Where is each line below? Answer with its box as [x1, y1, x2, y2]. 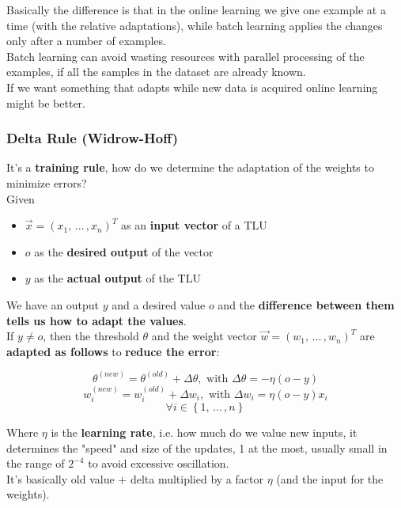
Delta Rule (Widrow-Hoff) [6, 128, 179, 148]
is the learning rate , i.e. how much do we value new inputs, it [51, 423, 357, 440]
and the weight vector [151, 328, 257, 344]
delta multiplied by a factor [130, 470, 263, 487]
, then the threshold [43, 328, 139, 344]
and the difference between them [218, 296, 395, 313]
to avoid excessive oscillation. [88, 455, 229, 472]
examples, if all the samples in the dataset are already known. [6, 63, 306, 80]
